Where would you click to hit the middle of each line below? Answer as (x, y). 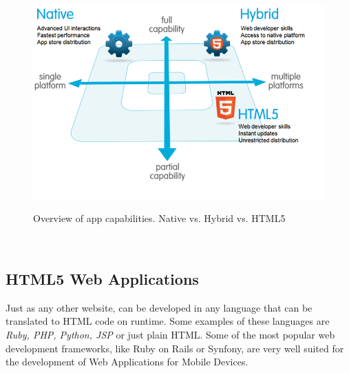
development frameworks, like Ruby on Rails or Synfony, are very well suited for (175, 348)
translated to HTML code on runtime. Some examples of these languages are (168, 321)
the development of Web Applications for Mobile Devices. (127, 362)
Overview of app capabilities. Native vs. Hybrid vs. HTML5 (159, 218)
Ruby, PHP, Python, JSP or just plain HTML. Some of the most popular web (170, 334)
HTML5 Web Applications (102, 278)
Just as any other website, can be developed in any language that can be (159, 307)
